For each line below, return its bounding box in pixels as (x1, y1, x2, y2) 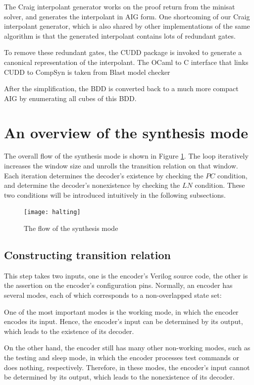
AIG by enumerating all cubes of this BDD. (4, 93, 137, 103)
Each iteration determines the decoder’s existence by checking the (4, 170, 203, 180)
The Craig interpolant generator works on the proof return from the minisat (4, 1, 235, 11)
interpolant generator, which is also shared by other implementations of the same (4, 21, 250, 31)
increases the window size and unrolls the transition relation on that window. (4, 161, 238, 171)
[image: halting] (24, 209, 81, 216)
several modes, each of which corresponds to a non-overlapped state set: (4, 290, 222, 300)
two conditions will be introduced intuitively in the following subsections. (4, 189, 226, 200)
